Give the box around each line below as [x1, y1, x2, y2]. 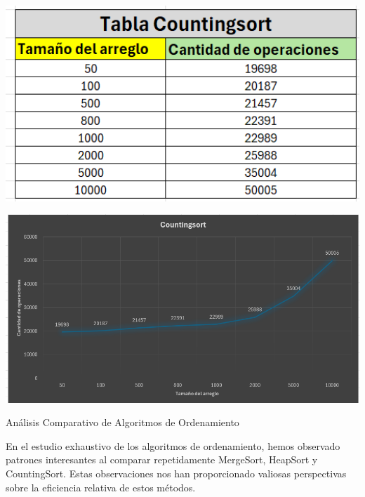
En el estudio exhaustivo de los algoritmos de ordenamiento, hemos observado [6, 438, 340, 453]
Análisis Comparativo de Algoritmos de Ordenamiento [6, 415, 239, 430]
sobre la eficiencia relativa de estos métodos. [6, 479, 196, 494]
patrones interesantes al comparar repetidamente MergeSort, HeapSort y [6, 452, 318, 467]
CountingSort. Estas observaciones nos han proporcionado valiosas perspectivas [6, 466, 347, 481]
